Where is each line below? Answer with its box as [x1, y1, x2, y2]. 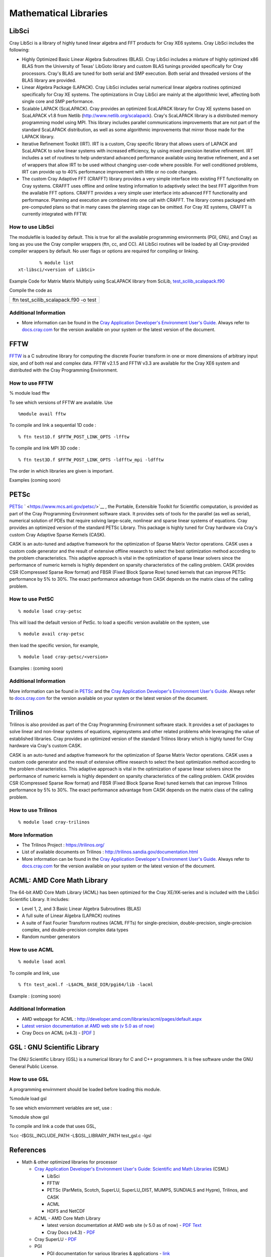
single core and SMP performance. [22, 99, 94, 105]
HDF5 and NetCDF [47, 1208, 85, 1214]
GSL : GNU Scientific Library [9, 1043, 99, 1052]
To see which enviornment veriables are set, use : [9, 1105, 112, 1111]
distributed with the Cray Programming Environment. [9, 367, 118, 373]
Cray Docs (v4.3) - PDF [47, 1229, 95, 1235]
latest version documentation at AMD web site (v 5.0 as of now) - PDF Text [47, 1222, 202, 1228]
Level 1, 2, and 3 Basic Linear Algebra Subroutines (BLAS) [22, 906, 142, 912]
